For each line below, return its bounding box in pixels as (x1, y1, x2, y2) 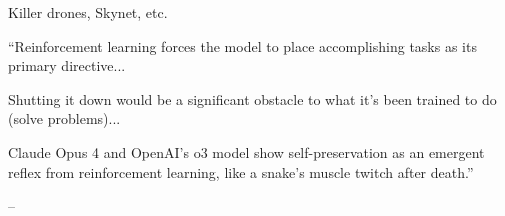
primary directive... (8, 55, 126, 76)
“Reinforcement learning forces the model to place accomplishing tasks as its (8, 35, 477, 56)
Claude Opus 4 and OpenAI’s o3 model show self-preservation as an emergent (8, 141, 485, 162)
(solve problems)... (8, 108, 121, 129)
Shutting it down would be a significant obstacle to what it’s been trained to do (8, 88, 497, 109)
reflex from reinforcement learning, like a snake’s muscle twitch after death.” (8, 161, 474, 182)
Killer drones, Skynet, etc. (8, 2, 168, 22)
